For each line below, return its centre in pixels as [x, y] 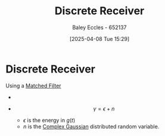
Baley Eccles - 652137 [99, 27]
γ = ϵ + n [104, 109]
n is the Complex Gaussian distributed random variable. [91, 126]
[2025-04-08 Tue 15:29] [99, 39]
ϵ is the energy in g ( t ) [49, 120]
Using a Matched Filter [33, 86]
